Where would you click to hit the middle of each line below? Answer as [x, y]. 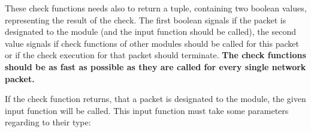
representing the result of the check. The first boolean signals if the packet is [146, 19]
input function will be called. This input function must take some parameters [147, 110]
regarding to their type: [48, 122]
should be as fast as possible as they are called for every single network [155, 66]
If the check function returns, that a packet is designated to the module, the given [155, 99]
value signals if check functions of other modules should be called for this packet [152, 43]
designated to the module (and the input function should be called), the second [150, 31]
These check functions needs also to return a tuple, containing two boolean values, [156, 8]
